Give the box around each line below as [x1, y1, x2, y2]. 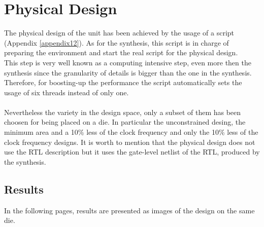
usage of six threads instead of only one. [4, 87, 129, 97]
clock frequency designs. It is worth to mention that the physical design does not [4, 136, 255, 147]
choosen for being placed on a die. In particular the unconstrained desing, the [4, 117, 246, 127]
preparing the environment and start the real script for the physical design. [4, 47, 238, 58]
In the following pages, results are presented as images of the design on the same [4, 205, 255, 215]
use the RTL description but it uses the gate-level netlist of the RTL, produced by [4, 146, 260, 157]
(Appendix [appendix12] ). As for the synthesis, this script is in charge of [4, 37, 229, 48]
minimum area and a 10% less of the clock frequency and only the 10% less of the [4, 127, 258, 137]
